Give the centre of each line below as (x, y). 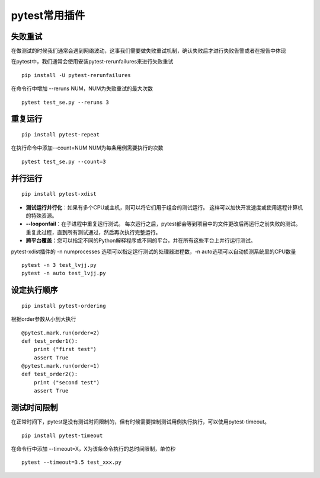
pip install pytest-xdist (59, 194)
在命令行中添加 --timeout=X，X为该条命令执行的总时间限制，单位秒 (93, 448)
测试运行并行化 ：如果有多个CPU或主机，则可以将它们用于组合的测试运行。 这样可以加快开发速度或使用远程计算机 (164, 207)
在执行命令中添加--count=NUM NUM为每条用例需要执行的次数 (87, 148)
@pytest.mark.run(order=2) (61, 333)
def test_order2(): (50, 374)
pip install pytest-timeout (62, 435)
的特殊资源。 (41, 216)
